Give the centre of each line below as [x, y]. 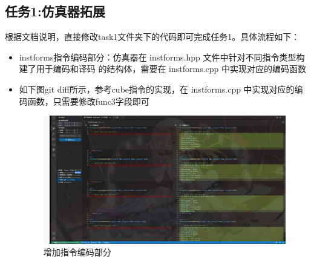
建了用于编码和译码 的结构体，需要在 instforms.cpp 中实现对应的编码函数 [163, 69]
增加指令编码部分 [77, 252]
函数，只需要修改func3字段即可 [88, 101]
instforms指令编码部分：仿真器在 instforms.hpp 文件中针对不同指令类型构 [162, 57]
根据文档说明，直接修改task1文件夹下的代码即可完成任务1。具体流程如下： [152, 37]
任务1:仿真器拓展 [55, 11]
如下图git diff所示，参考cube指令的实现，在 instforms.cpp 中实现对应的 [157, 89]
